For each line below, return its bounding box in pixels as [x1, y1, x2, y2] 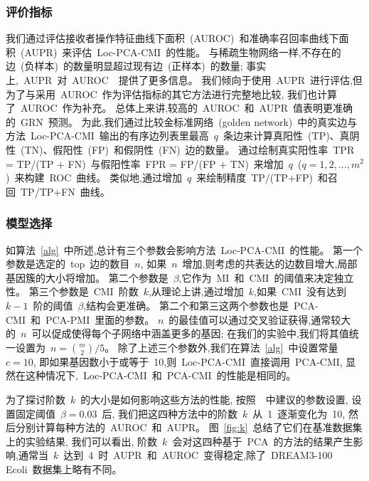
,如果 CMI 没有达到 [254, 284, 346, 299]
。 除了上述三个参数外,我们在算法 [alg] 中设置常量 [105, 339, 338, 354]
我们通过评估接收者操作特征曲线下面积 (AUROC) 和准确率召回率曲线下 [6, 31, 339, 46]
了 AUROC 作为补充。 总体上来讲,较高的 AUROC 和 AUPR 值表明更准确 [6, 100, 353, 115]
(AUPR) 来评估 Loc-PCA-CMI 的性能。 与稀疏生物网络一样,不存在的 [20, 44, 341, 59]
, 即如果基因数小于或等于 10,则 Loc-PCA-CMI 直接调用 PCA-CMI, [33, 354, 343, 369]
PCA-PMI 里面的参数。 [45, 312, 155, 327]
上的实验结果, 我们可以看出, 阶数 [6, 433, 158, 448]
